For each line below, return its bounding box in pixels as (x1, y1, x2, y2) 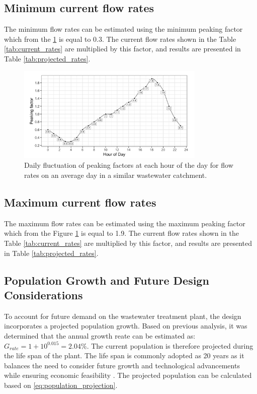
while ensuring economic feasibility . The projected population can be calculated (4, 370, 252, 380)
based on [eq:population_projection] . (4, 379, 118, 390)
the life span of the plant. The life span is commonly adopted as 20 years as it (4, 350, 244, 361)
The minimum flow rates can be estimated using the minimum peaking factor (4, 24, 243, 34)
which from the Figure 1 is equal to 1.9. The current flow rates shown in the (4, 228, 239, 238)
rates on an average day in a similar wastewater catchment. (24, 170, 207, 180)
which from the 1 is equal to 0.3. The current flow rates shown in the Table (4, 33, 236, 44)
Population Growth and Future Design (4, 272, 209, 288)
